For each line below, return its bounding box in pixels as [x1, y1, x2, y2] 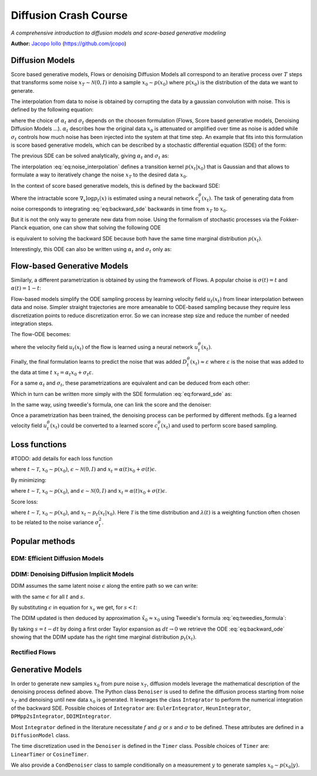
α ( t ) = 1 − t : [11, 284, 41, 292]
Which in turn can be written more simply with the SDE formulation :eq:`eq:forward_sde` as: [11, 390, 232, 397]
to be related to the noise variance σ [11, 519, 99, 526]
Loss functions [11, 439, 67, 449]
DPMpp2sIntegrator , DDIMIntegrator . [11, 713, 112, 720]
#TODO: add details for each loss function [11, 455, 113, 462]
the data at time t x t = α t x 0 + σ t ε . [11, 368, 94, 377]
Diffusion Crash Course [11, 9, 128, 22]
